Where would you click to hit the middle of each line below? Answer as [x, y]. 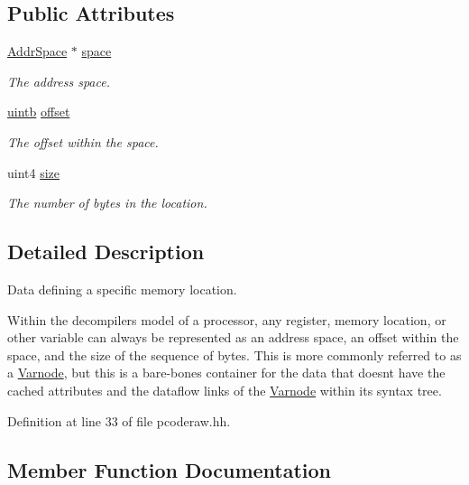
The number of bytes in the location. [107, 203]
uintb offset [39, 112]
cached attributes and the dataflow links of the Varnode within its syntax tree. [225, 390]
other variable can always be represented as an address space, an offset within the [233, 337]
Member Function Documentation [170, 469]
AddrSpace [37, 51]
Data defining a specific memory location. [122, 289]
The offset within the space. [83, 141]
